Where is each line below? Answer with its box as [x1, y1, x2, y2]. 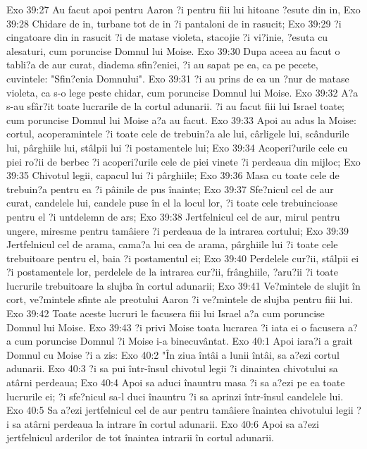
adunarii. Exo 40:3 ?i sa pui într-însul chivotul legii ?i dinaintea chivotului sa [6, 361, 338, 376]
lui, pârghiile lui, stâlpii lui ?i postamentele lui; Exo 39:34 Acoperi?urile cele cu [6, 140, 348, 154]
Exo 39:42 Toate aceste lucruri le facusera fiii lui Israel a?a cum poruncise [6, 306, 325, 321]
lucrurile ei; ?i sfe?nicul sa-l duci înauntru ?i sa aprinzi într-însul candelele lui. [6, 388, 344, 403]
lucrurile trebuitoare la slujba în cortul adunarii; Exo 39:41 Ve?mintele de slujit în [6, 278, 361, 293]
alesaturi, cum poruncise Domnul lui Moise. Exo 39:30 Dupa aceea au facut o [6, 43, 340, 58]
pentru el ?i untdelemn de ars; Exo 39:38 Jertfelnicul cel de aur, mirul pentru [6, 209, 340, 223]
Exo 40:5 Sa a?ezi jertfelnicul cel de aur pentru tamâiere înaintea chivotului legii [6, 402, 354, 417]
